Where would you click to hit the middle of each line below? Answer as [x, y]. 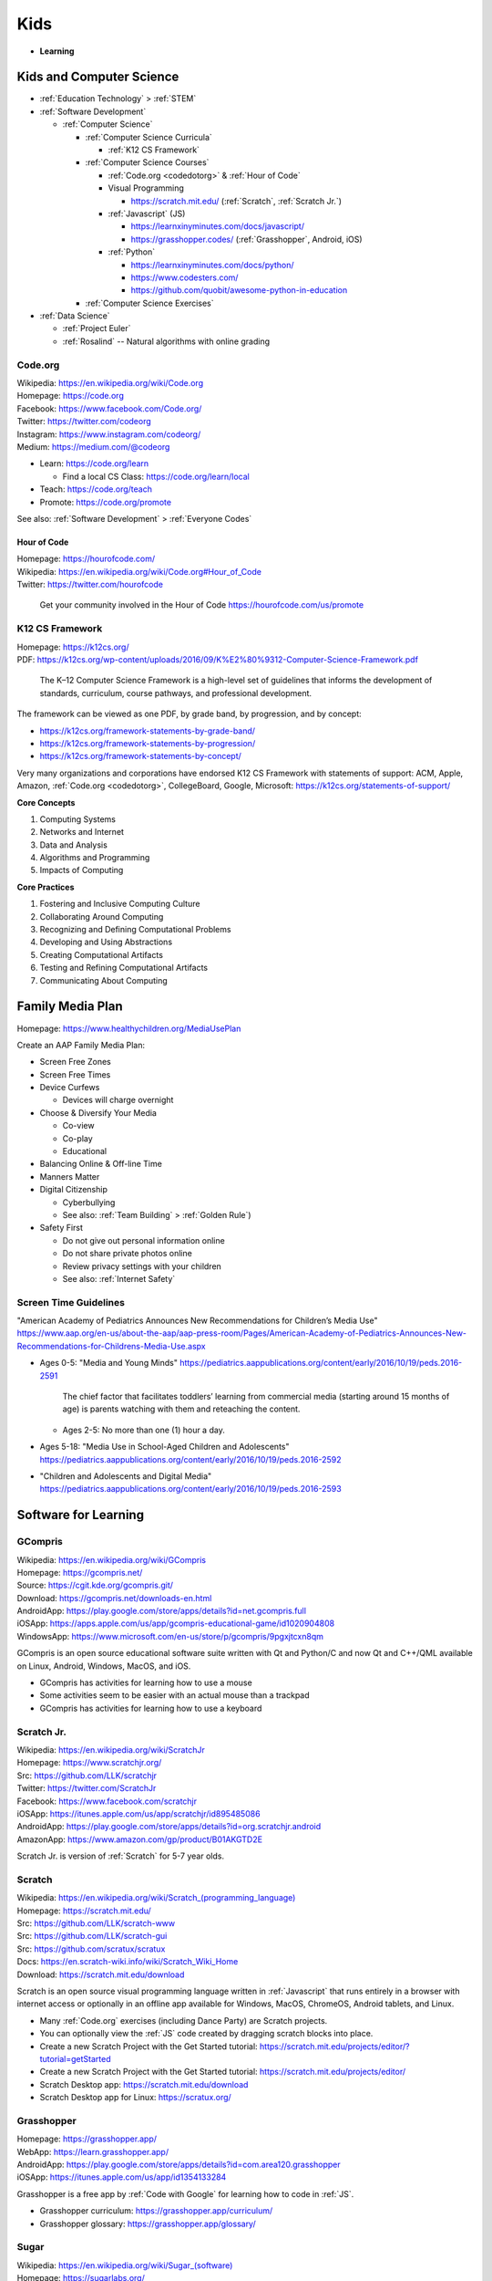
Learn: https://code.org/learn [94, 463]
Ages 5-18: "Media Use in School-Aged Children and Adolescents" [164, 1447]
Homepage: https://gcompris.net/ [80, 1572]
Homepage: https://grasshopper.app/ [87, 2139]
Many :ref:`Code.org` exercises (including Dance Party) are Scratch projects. [184, 2020]
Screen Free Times [75, 1074]
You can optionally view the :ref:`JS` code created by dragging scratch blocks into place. [206, 2034]
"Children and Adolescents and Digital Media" [126, 1476]
